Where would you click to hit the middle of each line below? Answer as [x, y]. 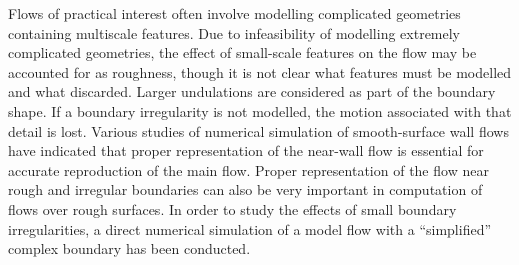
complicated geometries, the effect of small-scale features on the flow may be [242, 52]
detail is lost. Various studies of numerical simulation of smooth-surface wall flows [258, 130]
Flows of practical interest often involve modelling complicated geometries [234, 13]
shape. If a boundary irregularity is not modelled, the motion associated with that [260, 110]
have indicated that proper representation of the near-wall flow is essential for [246, 150]
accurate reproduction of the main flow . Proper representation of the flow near [248, 169]
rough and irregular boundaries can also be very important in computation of [245, 189]
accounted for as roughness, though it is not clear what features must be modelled [260, 71]
